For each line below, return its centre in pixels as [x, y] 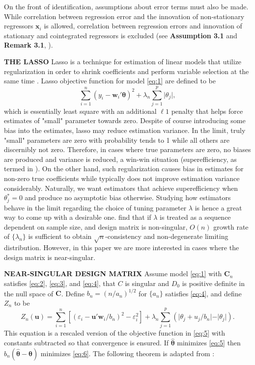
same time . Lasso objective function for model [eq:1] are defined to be [110, 81]
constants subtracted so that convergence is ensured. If [86, 343]
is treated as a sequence [195, 217]
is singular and [147, 283]
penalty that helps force [207, 111]
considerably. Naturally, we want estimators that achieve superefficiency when [121, 188]
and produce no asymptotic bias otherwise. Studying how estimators [128, 197]
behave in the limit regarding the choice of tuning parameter [95, 207]
